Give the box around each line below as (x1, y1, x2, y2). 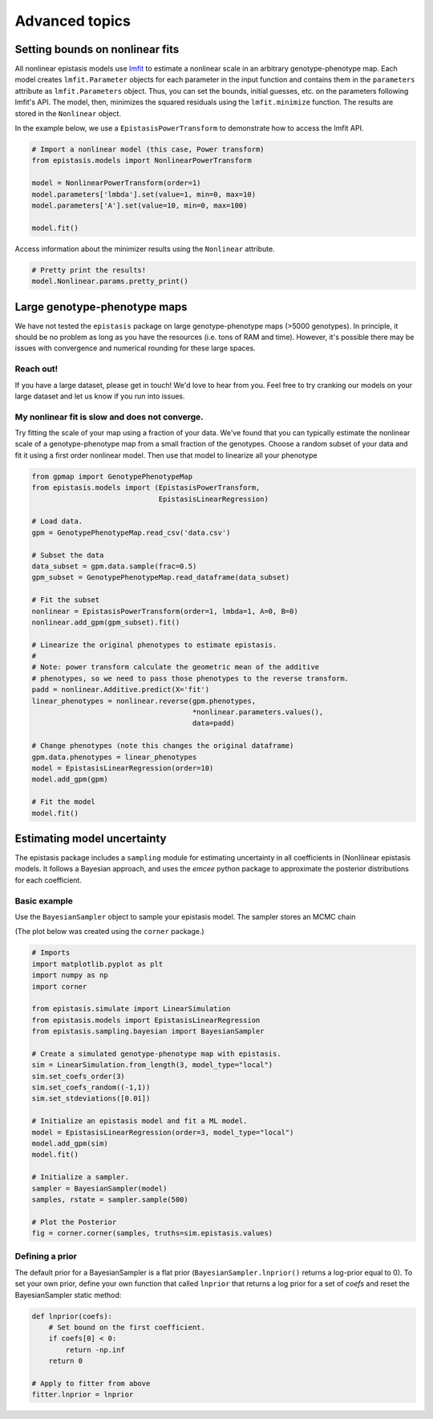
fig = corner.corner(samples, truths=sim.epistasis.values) (31, 1229, 273, 1238)
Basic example (14, 895, 74, 906)
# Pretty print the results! (31, 265, 147, 274)
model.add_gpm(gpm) (31, 774, 108, 784)
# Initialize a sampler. (31, 1173, 130, 1182)
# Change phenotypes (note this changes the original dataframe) (31, 742, 294, 750)
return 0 (48, 1356, 83, 1366)
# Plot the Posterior (31, 1217, 117, 1227)
